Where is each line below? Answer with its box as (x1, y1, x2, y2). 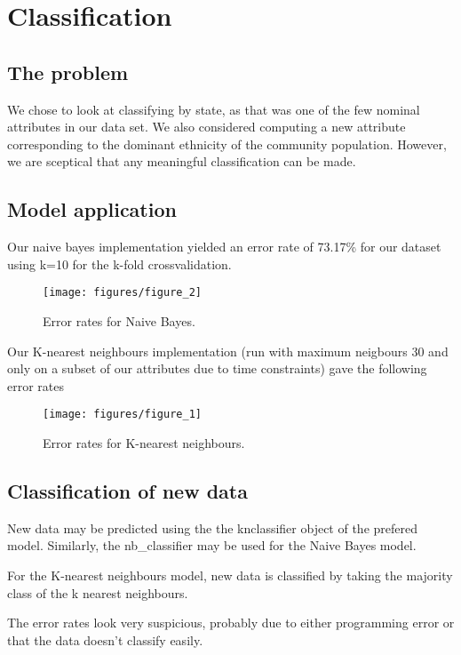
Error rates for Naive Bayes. (43, 312, 195, 330)
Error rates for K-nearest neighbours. (43, 434, 245, 452)
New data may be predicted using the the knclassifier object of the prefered (7, 518, 417, 537)
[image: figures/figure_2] (43, 286, 202, 300)
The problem (7, 58, 129, 85)
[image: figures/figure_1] (43, 408, 202, 421)
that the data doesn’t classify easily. (7, 630, 203, 649)
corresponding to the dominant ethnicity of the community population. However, (7, 134, 447, 153)
